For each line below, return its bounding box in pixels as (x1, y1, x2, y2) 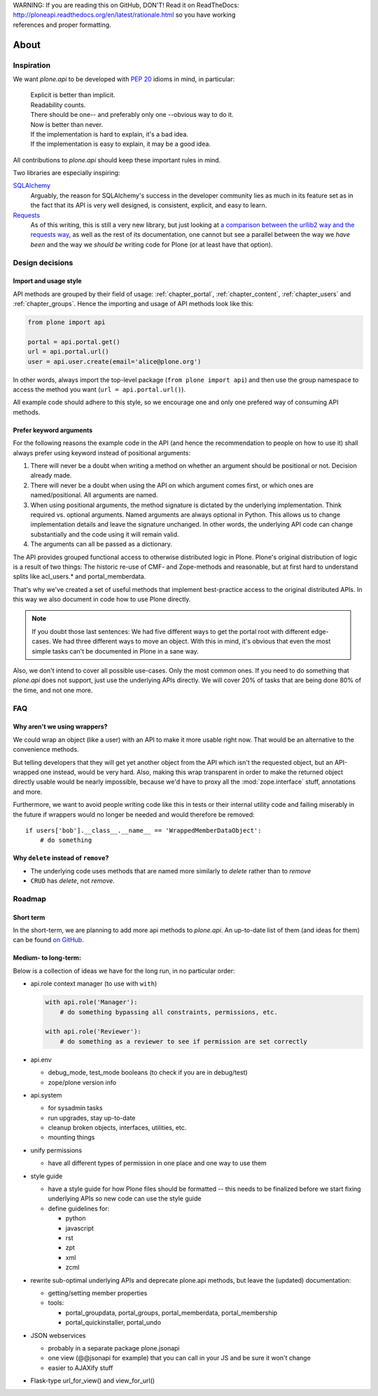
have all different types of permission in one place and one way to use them (48, 1159, 267, 1168)
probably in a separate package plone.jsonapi (48, 1343, 180, 1352)
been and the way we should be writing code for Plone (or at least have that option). (30, 240, 273, 249)
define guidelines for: (48, 1204, 110, 1212)
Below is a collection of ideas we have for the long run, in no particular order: (13, 967, 235, 975)
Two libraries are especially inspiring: (13, 169, 120, 177)
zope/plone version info (48, 1078, 117, 1086)
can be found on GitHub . (13, 936, 84, 944)
